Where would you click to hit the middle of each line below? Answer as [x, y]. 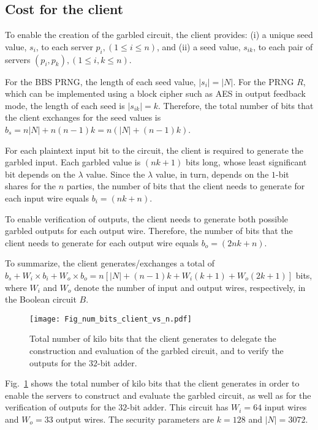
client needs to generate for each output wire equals [102, 242]
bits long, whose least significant [246, 162]
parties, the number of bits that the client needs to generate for [186, 186]
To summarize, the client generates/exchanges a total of [110, 263]
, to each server [64, 46]
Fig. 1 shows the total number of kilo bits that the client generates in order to [152, 383]
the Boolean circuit [41, 299]
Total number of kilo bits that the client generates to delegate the [153, 338]
